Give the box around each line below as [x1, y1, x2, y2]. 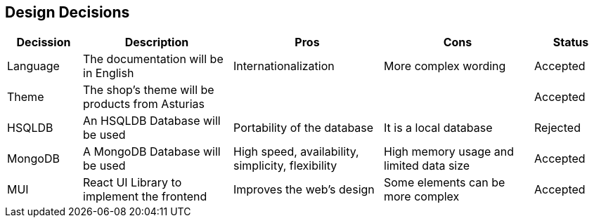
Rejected [534, 121, 581, 135]
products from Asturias [83, 97, 205, 111]
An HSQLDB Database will [83, 114, 221, 128]
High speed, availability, [233, 144, 359, 159]
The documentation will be [83, 52, 224, 67]
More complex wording [384, 59, 506, 74]
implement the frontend [83, 189, 207, 204]
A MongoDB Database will [83, 144, 221, 159]
